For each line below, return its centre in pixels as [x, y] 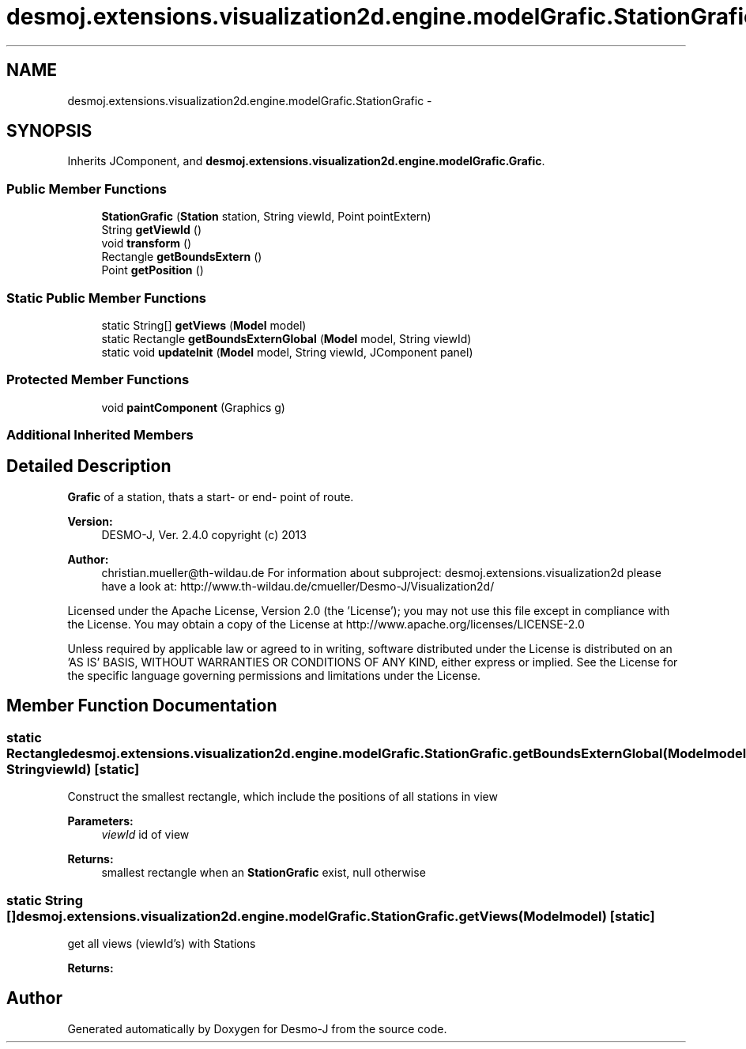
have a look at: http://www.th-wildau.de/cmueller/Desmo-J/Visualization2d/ [298, 586]
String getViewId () [152, 230]
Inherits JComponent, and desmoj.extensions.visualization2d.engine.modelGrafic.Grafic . [306, 161]
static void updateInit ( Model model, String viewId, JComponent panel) [287, 352]
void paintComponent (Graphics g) [193, 407]
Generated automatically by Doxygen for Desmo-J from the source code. [257, 1028]
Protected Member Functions [98, 380]
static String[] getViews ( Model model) [204, 325]
